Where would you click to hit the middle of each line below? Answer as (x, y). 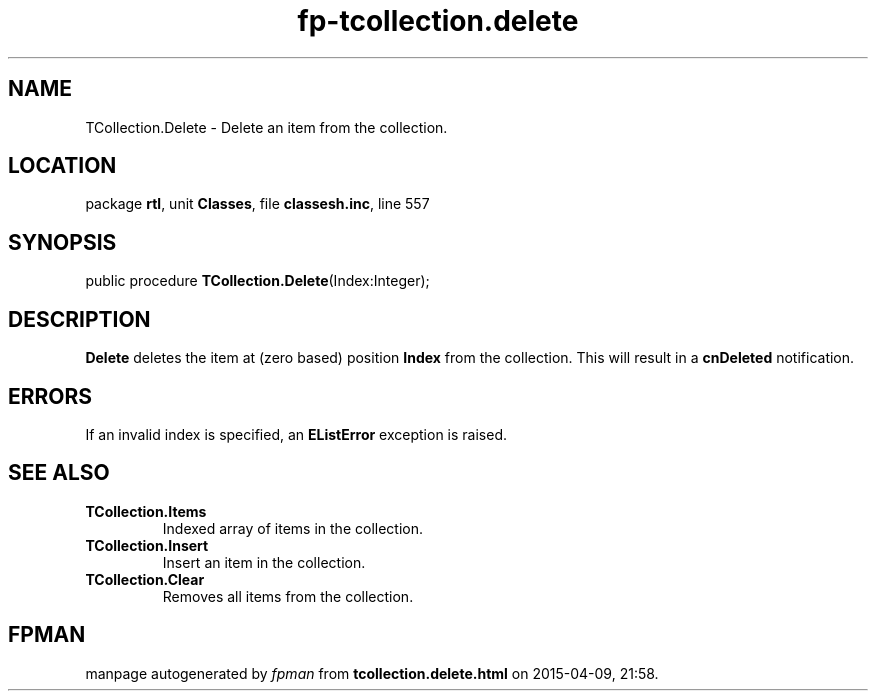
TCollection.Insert (147, 545)
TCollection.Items (146, 511)
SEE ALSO (59, 473)
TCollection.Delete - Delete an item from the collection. (266, 127)
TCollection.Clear (145, 579)
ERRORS (50, 396)
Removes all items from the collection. (288, 596)
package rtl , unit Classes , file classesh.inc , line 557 (257, 204)
